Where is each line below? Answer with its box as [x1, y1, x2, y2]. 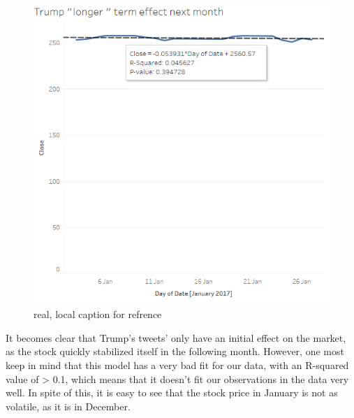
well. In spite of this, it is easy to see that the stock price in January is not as [6, 385, 338, 400]
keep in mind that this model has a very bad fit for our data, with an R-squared [6, 357, 349, 372]
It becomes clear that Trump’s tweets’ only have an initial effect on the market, [6, 330, 346, 345]
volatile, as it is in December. [6, 398, 131, 413]
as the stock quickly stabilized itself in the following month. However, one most [6, 344, 344, 359]
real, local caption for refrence [34, 307, 162, 322]
